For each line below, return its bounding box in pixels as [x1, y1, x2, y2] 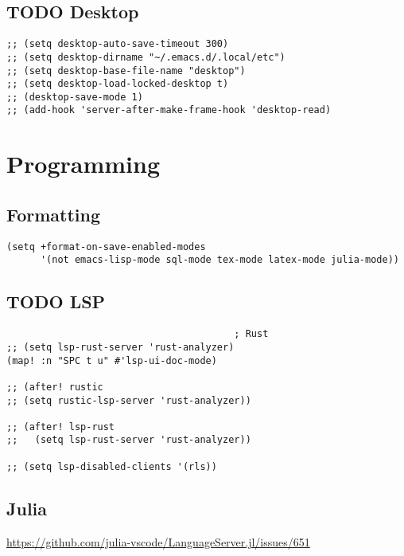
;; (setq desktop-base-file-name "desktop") [6, 65, 246, 76]
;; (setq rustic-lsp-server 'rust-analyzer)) [6, 394, 251, 406]
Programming [6, 147, 160, 180]
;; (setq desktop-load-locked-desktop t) [6, 78, 229, 90]
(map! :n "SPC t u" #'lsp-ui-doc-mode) [6, 354, 217, 366]
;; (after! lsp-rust [6, 421, 115, 433]
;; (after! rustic [6, 381, 103, 393]
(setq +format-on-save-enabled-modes [6, 241, 206, 253]
